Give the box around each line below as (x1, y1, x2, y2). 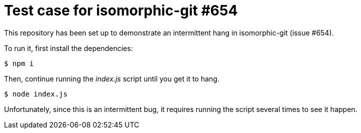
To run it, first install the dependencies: (4, 43, 133, 52)
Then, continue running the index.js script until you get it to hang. (4, 74, 219, 83)
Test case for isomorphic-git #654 (4, 2, 238, 19)
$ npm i (4, 59, 34, 67)
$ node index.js (4, 89, 68, 98)
